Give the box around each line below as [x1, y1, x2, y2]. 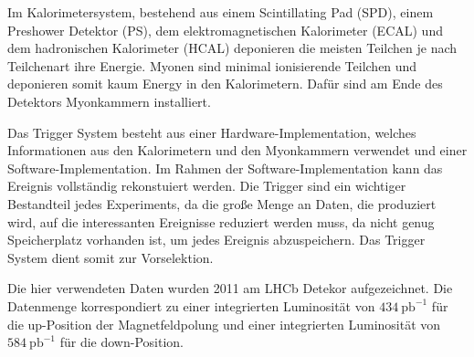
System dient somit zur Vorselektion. [7, 247, 214, 267]
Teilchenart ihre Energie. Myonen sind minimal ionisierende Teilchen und [7, 56, 417, 75]
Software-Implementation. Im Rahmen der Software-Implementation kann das [7, 158, 443, 177]
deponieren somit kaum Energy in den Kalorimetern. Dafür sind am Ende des [7, 74, 443, 93]
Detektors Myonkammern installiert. [7, 91, 211, 110]
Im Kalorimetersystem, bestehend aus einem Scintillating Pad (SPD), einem [7, 3, 434, 21]
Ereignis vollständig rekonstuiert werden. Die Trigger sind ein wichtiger [7, 176, 406, 195]
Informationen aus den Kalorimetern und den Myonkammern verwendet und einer [7, 141, 468, 160]
